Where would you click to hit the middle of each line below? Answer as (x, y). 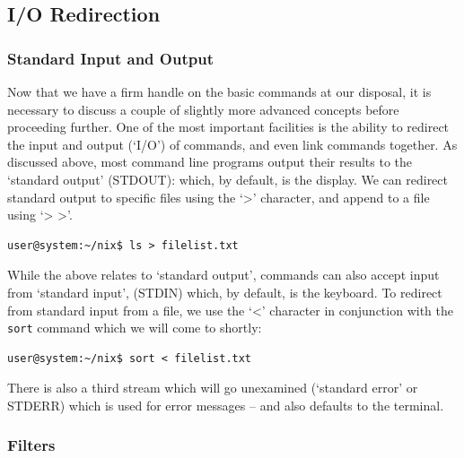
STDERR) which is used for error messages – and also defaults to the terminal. (226, 405)
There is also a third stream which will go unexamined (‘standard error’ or (213, 388)
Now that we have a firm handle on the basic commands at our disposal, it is (219, 91)
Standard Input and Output (110, 58)
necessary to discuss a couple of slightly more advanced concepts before (203, 109)
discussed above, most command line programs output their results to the (210, 162)
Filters (31, 445)
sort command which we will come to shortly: (135, 328)
